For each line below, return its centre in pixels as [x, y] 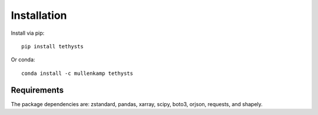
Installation [39, 15]
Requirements [37, 90]
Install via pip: [28, 33]
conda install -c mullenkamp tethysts [77, 73]
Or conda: [23, 60]
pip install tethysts [52, 46]
